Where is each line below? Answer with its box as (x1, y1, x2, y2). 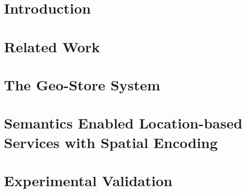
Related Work (4, 36, 100, 56)
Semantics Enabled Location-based (4, 113, 243, 133)
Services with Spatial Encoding (4, 132, 218, 152)
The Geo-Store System (4, 74, 160, 94)
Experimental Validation (4, 170, 173, 190)
